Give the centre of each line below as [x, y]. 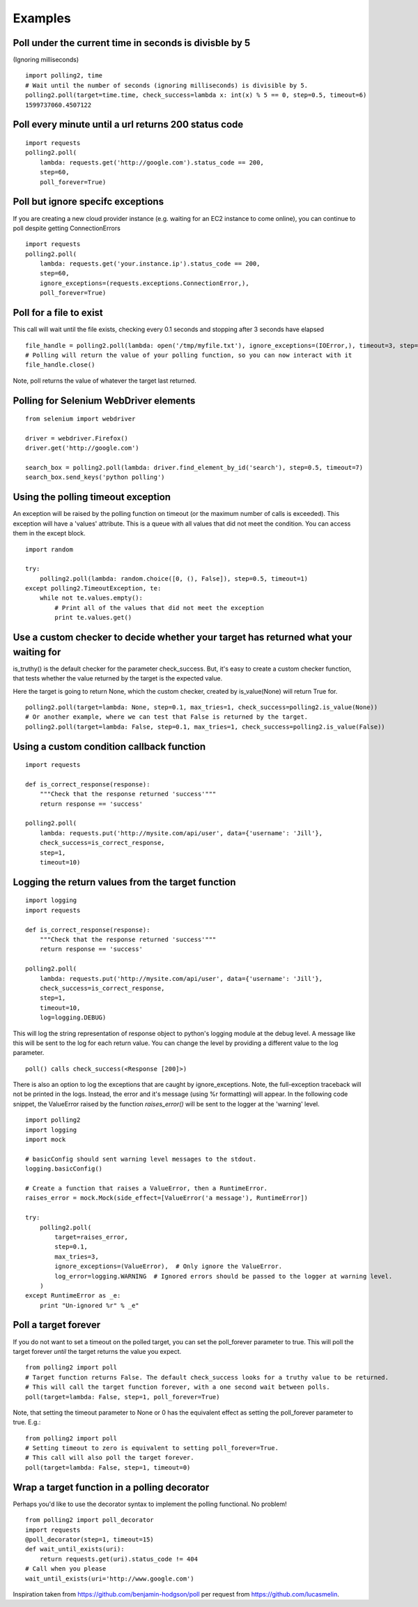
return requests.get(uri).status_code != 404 [119, 1559]
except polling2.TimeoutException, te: [93, 588]
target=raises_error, [92, 1237]
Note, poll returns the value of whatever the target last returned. [104, 381]
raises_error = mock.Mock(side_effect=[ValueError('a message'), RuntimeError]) [167, 1198]
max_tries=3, [77, 1256]
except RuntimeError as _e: [73, 1296]
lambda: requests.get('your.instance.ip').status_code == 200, [150, 264]
